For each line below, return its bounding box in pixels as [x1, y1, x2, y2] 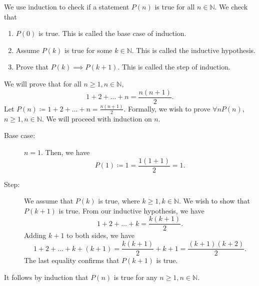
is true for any [113, 271, 157, 282]
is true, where [98, 195, 140, 206]
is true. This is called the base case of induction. [38, 28, 186, 38]
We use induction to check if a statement [4, 1, 129, 11]
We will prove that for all [4, 78, 81, 88]
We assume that [24, 195, 73, 206]
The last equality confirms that [24, 255, 119, 265]
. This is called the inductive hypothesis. [131, 44, 256, 55]
